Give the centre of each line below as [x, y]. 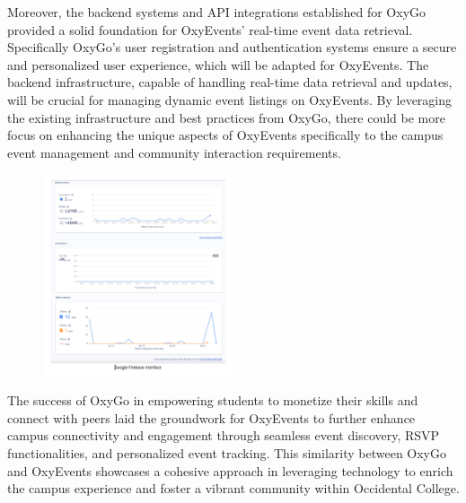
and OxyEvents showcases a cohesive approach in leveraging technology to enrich [230, 470]
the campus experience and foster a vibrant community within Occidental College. [233, 488]
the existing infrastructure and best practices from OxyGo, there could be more [226, 117]
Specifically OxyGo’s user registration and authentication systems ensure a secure [232, 47]
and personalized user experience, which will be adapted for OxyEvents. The [218, 64]
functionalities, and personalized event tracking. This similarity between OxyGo [227, 452]
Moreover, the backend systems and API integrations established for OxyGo [217, 12]
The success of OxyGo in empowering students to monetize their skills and [213, 400]
